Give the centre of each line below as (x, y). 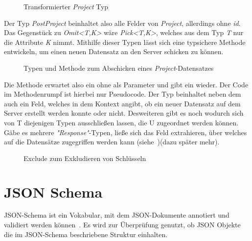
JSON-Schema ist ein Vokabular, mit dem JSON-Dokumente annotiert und (117, 215)
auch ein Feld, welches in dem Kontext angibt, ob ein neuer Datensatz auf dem (122, 103)
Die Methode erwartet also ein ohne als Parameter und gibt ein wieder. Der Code (126, 84)
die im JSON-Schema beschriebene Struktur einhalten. (86, 234)
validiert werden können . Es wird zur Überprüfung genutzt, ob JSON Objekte (122, 225)
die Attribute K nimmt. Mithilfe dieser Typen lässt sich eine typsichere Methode (125, 42)
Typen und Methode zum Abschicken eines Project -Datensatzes (119, 68)
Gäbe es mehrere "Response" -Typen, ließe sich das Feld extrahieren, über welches (126, 132)
